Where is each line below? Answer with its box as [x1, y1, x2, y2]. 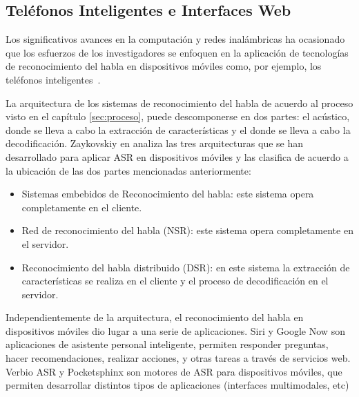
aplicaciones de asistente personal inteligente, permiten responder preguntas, [6, 337, 329, 351]
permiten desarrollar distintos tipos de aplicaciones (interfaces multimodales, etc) [6, 378, 349, 392]
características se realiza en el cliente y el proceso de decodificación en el [21, 273, 329, 288]
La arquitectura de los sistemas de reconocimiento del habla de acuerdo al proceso [6, 95, 353, 110]
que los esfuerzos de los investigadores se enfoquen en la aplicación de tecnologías [6, 45, 349, 59]
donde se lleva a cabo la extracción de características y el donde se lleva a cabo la [6, 122, 351, 137]
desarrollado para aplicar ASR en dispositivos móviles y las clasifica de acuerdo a [6, 149, 349, 164]
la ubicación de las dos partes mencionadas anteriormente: [6, 163, 251, 177]
